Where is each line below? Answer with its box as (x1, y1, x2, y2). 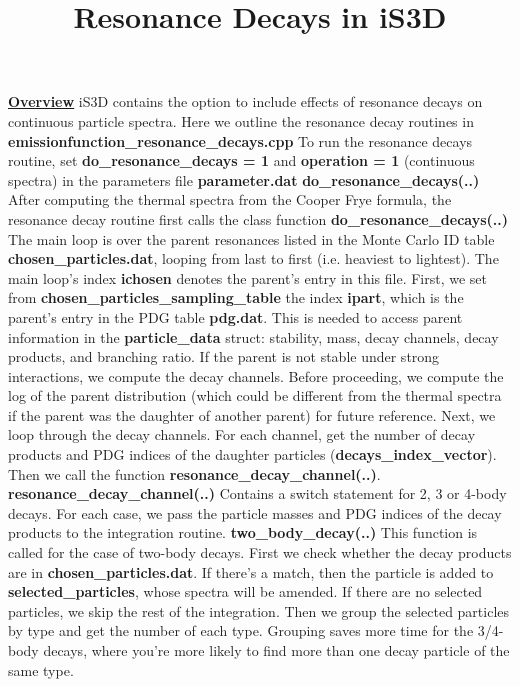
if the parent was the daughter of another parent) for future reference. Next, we (8, 404, 496, 425)
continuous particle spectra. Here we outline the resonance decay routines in (8, 110, 474, 131)
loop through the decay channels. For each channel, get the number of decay (8, 424, 476, 445)
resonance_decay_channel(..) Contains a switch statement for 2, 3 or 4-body (8, 483, 507, 504)
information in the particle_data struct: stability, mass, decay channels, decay (8, 326, 499, 347)
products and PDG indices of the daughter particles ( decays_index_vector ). (8, 444, 497, 465)
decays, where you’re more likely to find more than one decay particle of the (43, 640, 510, 660)
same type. (8, 659, 74, 680)
